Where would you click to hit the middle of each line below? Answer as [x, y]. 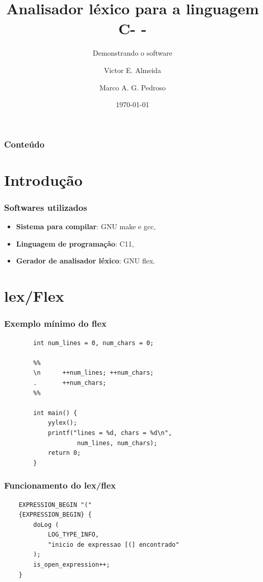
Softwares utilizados [46, 207]
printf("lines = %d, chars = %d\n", [110, 433]
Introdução [43, 179]
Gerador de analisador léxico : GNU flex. [86, 261]
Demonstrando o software [133, 53]
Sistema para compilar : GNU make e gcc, [86, 226]
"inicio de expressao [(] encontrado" [113, 544]
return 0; [64, 453]
